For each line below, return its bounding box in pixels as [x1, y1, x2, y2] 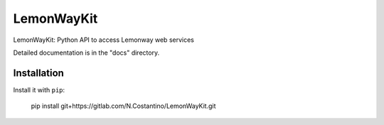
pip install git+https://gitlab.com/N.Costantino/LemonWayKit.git [31, 102, 216, 110]
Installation [13, 67, 64, 79]
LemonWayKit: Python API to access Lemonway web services [13, 36, 195, 44]
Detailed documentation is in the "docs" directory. [13, 48, 160, 57]
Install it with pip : [13, 85, 65, 94]
